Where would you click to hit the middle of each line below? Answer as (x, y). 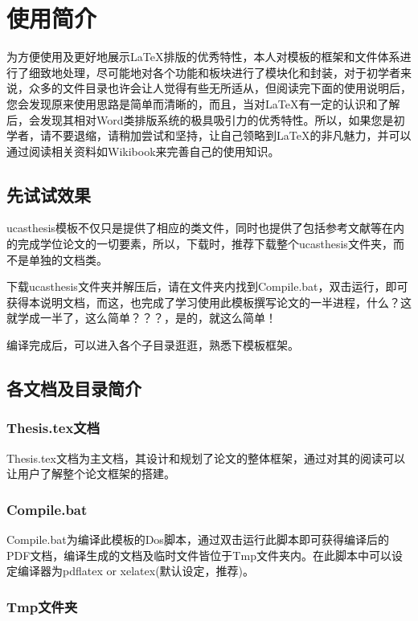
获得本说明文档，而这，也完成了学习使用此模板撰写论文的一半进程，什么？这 (209, 302)
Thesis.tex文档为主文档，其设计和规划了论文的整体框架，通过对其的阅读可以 (206, 458)
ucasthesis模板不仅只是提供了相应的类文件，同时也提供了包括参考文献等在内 (205, 228)
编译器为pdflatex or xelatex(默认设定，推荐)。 (136, 571)
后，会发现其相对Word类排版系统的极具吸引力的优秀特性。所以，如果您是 (200, 119)
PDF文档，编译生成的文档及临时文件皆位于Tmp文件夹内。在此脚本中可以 (199, 555)
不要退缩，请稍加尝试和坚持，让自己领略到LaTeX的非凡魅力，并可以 (231, 135)
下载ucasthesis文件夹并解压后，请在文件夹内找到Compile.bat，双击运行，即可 (207, 286)
